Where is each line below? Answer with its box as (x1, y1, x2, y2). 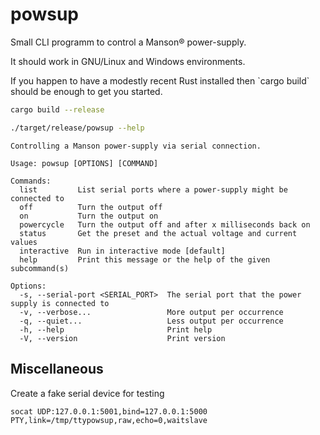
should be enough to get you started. (10, 85, 163, 97)
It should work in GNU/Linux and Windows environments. (10, 55, 246, 67)
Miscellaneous (10, 361, 104, 378)
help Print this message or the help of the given (19, 254, 271, 265)
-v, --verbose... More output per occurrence (19, 307, 284, 317)
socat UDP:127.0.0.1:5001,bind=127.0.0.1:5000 (10, 406, 208, 417)
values (10, 237, 38, 247)
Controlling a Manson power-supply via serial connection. (10, 141, 262, 151)
